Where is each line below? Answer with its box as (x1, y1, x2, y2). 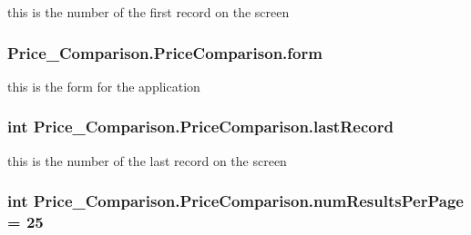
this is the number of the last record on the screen (7, 151, 287, 170)
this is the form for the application (7, 76, 200, 95)
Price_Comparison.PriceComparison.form (7, 41, 323, 64)
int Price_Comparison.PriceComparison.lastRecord (7, 115, 394, 138)
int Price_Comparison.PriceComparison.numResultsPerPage (7, 190, 464, 212)
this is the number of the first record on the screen (7, 3, 290, 21)
